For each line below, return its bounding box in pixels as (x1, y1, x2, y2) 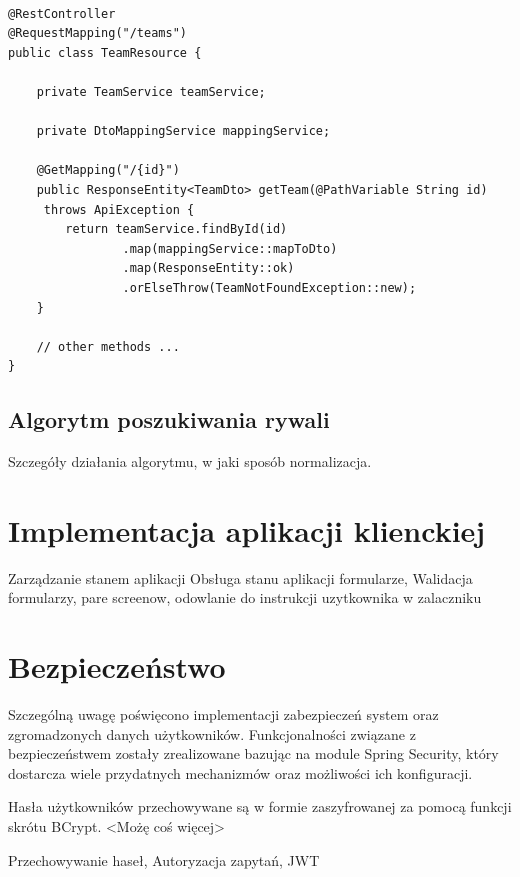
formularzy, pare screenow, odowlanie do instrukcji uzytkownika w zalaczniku (8, 587, 482, 608)
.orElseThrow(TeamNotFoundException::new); (122, 280, 417, 295)
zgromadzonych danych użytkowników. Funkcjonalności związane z (8, 723, 416, 744)
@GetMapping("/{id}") (36, 163, 180, 178)
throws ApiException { (43, 202, 195, 217)
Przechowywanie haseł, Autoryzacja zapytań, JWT (8, 849, 320, 870)
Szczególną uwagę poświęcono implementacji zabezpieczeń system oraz (8, 704, 439, 725)
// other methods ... (36, 339, 180, 354)
